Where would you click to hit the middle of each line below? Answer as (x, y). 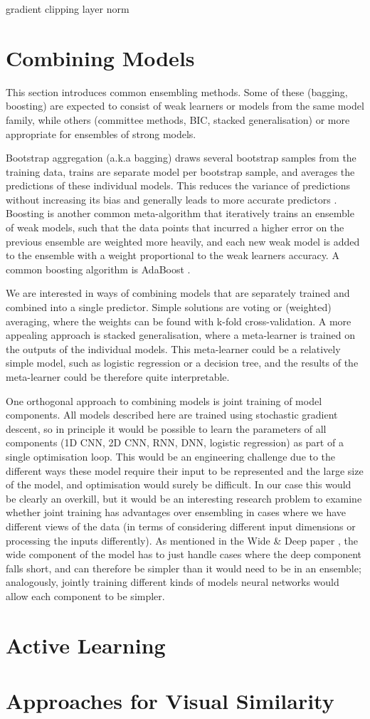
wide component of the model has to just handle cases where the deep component (184, 554)
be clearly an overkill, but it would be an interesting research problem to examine (184, 498)
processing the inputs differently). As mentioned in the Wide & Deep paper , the (182, 540)
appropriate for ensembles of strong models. (101, 133)
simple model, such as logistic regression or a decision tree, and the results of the (182, 363)
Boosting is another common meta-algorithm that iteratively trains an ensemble (180, 213)
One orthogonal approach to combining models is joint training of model (164, 400)
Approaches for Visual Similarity (170, 701)
